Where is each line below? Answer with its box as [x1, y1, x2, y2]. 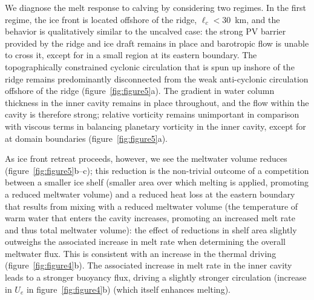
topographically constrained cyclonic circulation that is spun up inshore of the [5, 60, 295, 73]
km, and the [235, 13, 280, 25]
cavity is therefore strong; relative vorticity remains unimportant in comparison [5, 108, 299, 121]
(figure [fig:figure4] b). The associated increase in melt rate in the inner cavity [5, 259, 292, 272]
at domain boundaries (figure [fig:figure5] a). [5, 132, 168, 144]
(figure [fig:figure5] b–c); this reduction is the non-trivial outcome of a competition [5, 164, 309, 176]
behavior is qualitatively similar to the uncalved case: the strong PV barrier [5, 25, 286, 38]
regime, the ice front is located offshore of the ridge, [5, 13, 197, 25]
